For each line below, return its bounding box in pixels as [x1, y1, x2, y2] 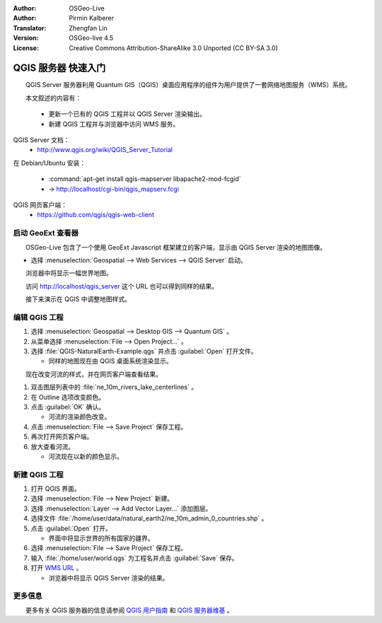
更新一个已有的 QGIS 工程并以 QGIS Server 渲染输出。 [48, 110, 207, 118]
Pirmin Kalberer [69, 14, 115, 23]
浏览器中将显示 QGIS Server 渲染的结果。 [48, 573, 169, 582]
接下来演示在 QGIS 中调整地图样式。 [25, 295, 131, 303]
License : [13, 43, 39, 52]
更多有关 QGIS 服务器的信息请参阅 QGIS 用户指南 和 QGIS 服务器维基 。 [25, 605, 233, 615]
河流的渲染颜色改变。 [48, 412, 111, 421]
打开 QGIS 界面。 [30, 484, 81, 493]
